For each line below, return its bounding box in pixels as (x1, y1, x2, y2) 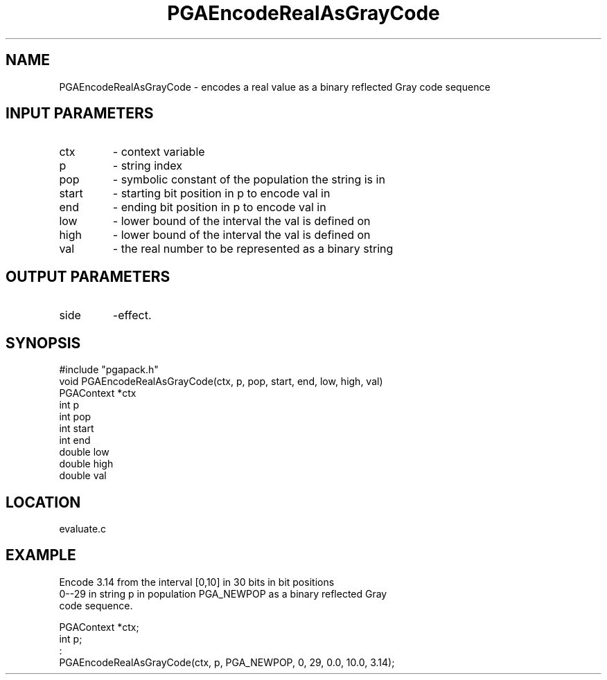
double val (59, 469, 107, 482)
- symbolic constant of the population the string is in (112, 172, 385, 187)
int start (59, 422, 94, 435)
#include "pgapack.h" (59, 364, 159, 376)
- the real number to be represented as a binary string (112, 242, 394, 256)
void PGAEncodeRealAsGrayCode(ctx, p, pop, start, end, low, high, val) (59, 375, 383, 388)
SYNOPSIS (6, 334, 81, 352)
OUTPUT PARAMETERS (6, 267, 170, 285)
